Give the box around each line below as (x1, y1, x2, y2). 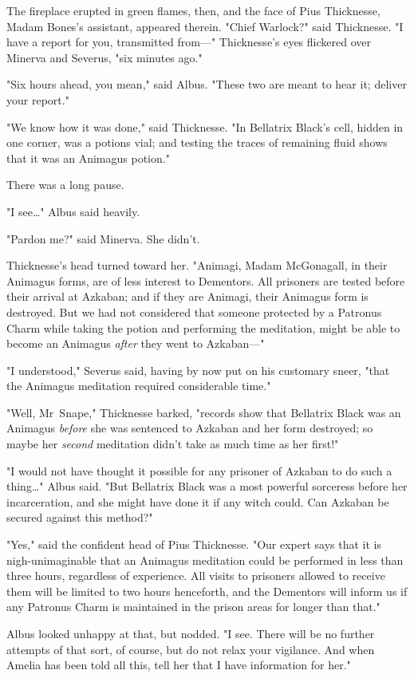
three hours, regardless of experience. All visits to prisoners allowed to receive (6, 567, 385, 584)
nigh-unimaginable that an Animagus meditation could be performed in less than (6, 551, 404, 568)
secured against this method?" (6, 509, 153, 526)
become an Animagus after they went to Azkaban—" (6, 335, 265, 352)
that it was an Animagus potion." (6, 149, 170, 166)
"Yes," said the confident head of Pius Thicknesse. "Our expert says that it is (6, 536, 382, 553)
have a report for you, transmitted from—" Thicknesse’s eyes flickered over (6, 34, 371, 50)
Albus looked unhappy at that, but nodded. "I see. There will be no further (6, 625, 375, 641)
